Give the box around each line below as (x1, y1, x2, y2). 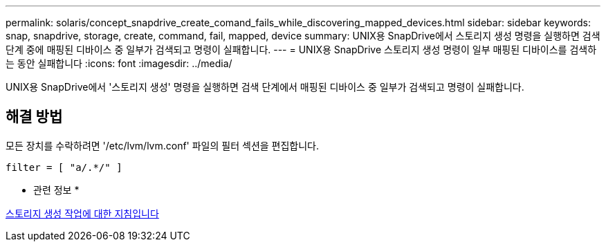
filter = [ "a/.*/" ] (6, 161, 122, 173)
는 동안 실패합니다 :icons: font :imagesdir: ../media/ (6, 57, 232, 69)
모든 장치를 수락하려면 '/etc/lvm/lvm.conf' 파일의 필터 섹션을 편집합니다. (6, 139, 320, 152)
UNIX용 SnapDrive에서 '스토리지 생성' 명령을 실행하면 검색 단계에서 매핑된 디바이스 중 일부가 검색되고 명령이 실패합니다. (6, 81, 524, 93)
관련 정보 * (33, 183, 80, 196)
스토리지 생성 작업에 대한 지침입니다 (6, 207, 159, 219)
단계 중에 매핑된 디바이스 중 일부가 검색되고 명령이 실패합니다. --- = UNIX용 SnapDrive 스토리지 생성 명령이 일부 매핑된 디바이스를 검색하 (6, 44, 597, 55)
